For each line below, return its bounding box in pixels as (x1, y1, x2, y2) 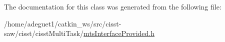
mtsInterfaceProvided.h (83, 28, 155, 38)
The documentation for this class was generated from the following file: (4, 1, 221, 11)
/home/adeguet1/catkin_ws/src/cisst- (4, 18, 121, 28)
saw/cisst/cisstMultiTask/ (4, 28, 84, 38)
